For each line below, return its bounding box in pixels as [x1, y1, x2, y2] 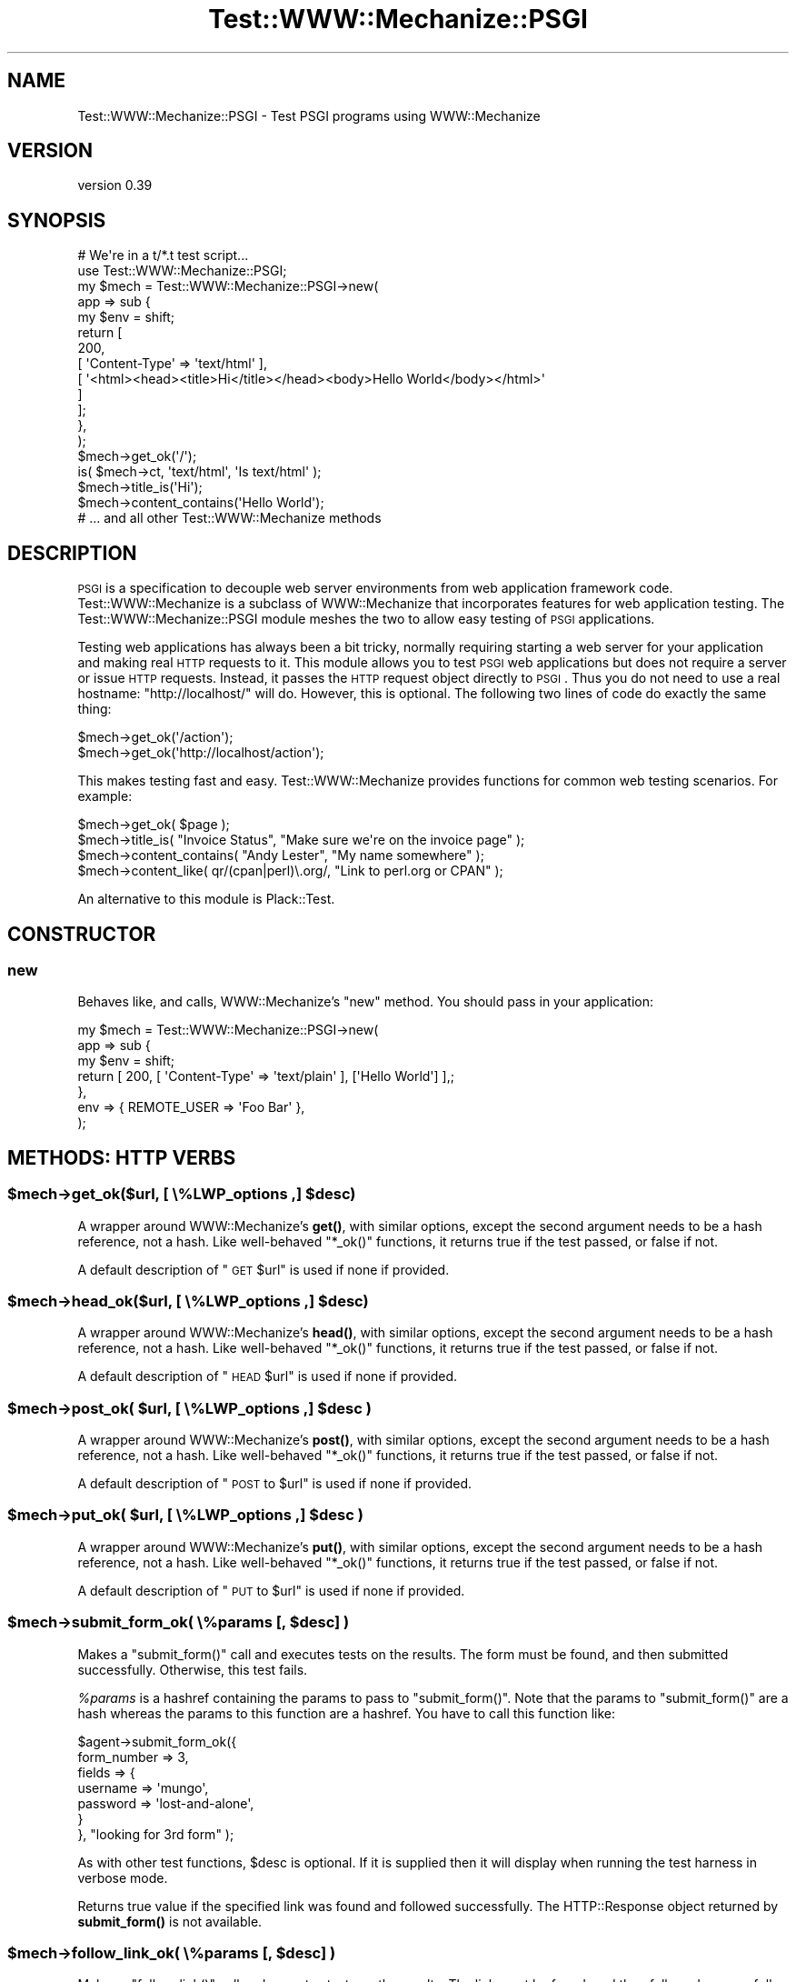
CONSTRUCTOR [7, 922, 156, 946]
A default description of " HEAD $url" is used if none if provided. [77, 1368, 458, 1385]
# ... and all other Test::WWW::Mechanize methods [77, 510, 382, 526]
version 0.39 [77, 177, 153, 194]
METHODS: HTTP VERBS [7, 1146, 236, 1169]
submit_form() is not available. [77, 1913, 263, 1929]
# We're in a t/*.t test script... [77, 247, 249, 264]
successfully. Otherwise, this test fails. [77, 1661, 308, 1677]
